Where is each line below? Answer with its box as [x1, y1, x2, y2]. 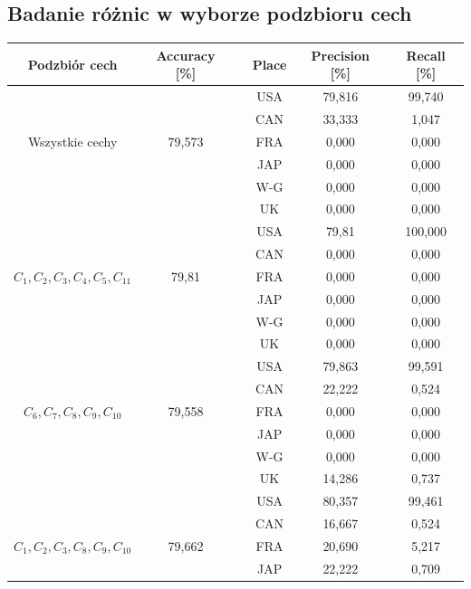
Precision [311, 45, 370, 64]
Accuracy [156, 45, 216, 64]
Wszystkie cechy [27, 131, 118, 150]
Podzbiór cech [27, 54, 118, 73]
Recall [406, 45, 446, 64]
